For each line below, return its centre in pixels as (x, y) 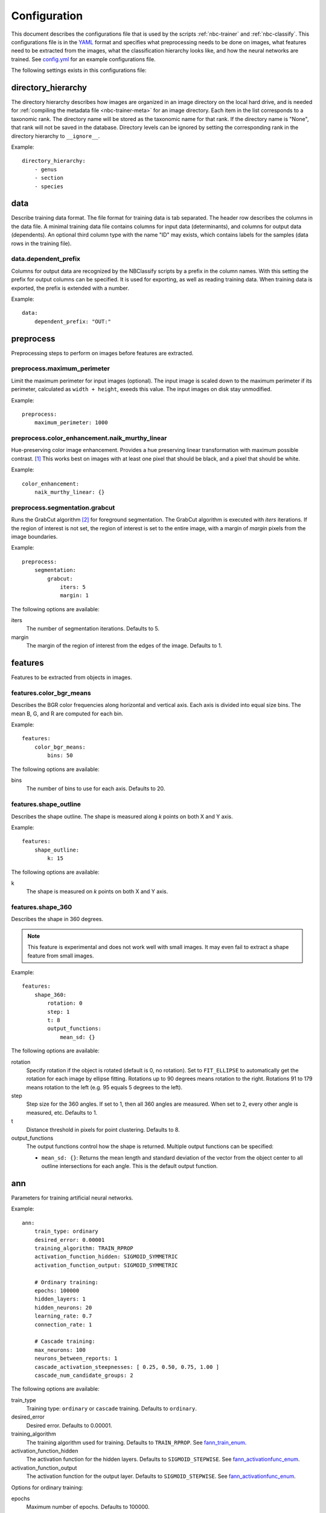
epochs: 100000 (57, 1291)
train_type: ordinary (66, 1231)
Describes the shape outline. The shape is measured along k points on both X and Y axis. (122, 816)
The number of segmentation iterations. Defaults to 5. (93, 629)
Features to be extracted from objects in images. (72, 677)
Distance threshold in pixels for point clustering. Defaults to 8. (103, 1129)
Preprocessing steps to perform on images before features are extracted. (102, 353)
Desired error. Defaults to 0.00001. (69, 1425)
